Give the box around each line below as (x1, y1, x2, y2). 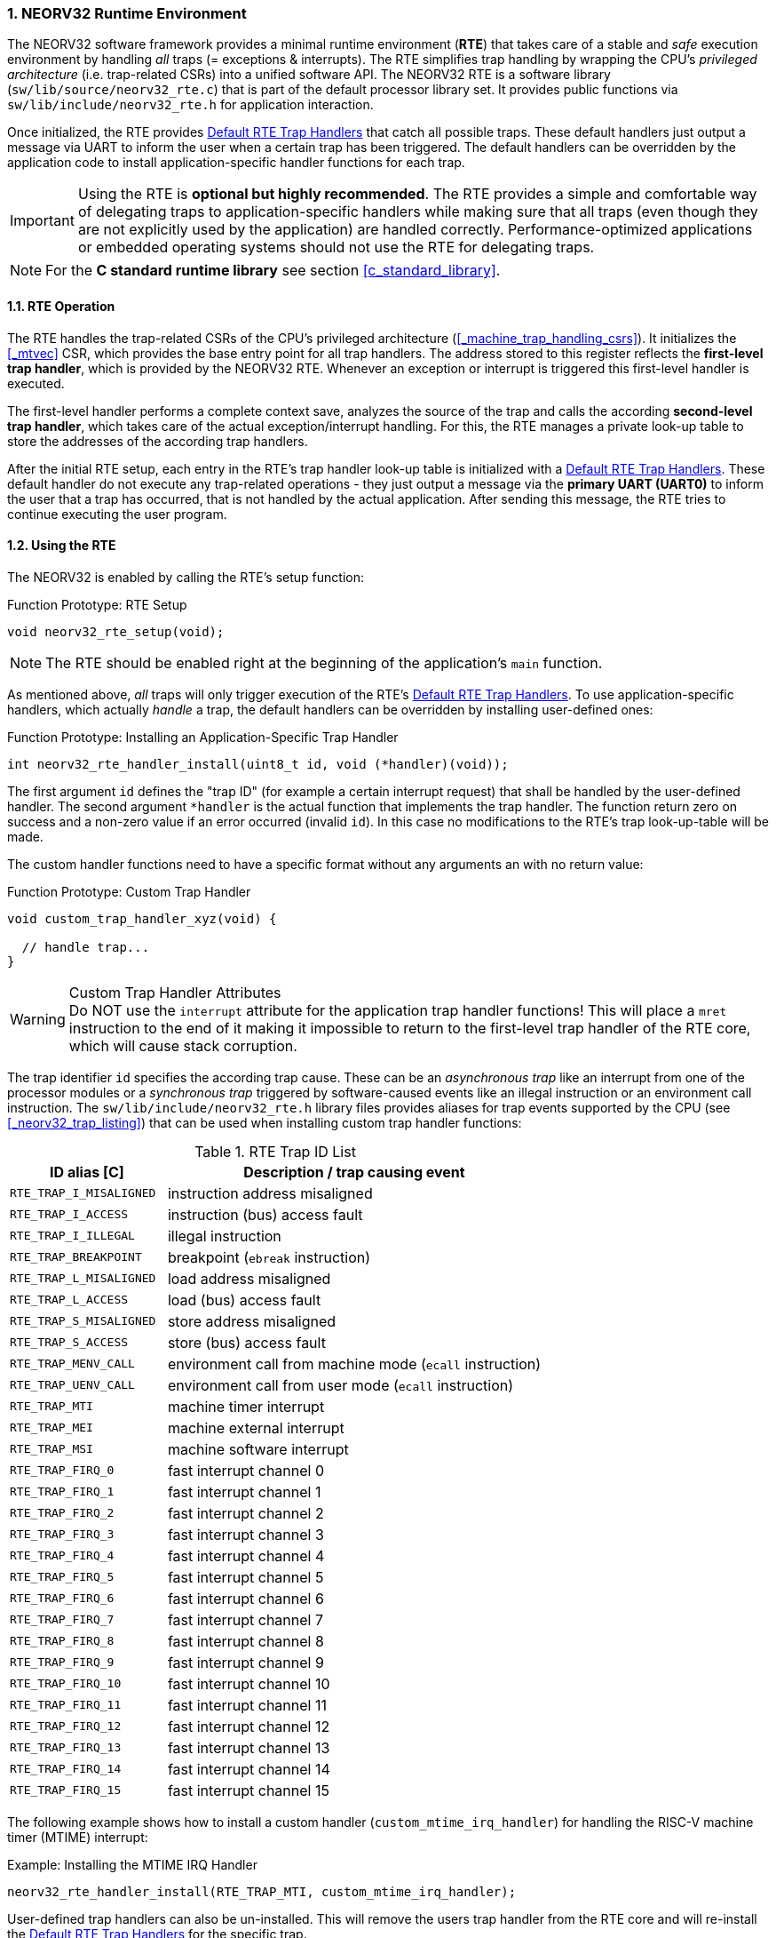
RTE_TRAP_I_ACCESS (10, 1208, 129, 1222)
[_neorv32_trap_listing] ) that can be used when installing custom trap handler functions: (7, 1114, 522, 1130)
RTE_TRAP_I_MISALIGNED (10, 1186, 156, 1200)
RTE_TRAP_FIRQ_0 (10, 1463, 115, 1478)
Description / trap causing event (243, 1162, 465, 1181)
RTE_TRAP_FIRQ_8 (10, 1634, 115, 1648)
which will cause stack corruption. (68, 1036, 297, 1055)
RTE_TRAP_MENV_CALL (10, 1357, 135, 1371)
